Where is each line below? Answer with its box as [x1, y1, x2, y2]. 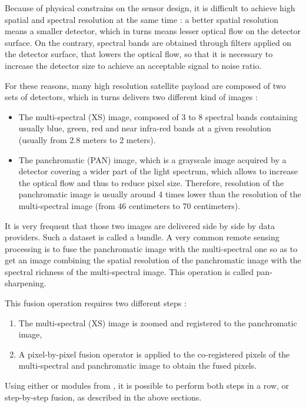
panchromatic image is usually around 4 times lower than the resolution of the [18, 188, 301, 200]
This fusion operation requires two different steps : [5, 297, 187, 309]
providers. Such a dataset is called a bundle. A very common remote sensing [5, 231, 280, 243]
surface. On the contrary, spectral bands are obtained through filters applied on [5, 36, 292, 48]
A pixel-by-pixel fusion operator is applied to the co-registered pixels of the [18, 348, 290, 360]
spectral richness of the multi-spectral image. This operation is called [5, 265, 254, 277]
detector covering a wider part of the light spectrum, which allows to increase [18, 165, 298, 177]
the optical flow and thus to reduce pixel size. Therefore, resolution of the [18, 176, 284, 188]
